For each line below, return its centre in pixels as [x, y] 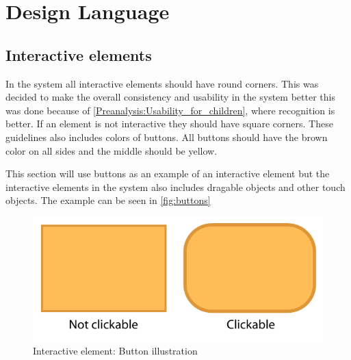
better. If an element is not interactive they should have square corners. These [169, 124]
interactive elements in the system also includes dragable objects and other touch [175, 187]
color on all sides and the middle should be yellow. [112, 150]
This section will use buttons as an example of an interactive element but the [168, 173]
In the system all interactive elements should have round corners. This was [162, 83]
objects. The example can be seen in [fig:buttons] [108, 200]
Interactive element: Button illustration [115, 351]
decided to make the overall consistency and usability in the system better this [170, 97]
